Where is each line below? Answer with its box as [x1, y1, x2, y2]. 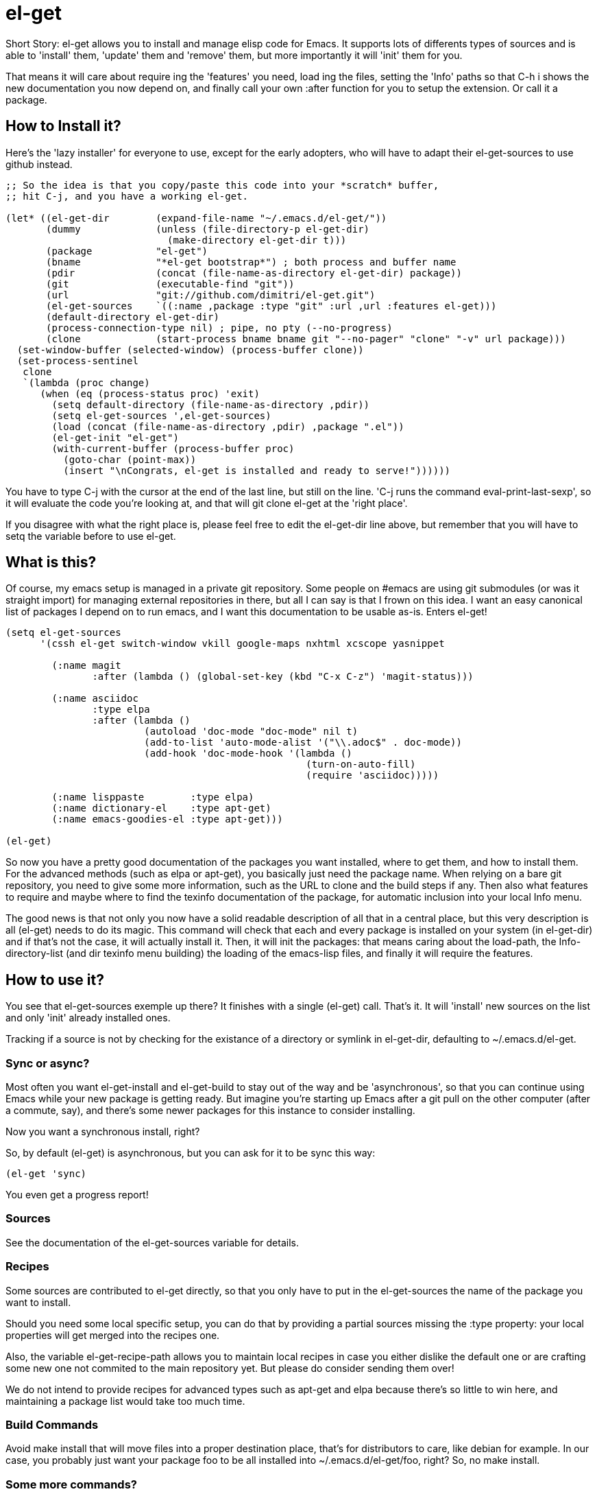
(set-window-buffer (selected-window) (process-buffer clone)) [16, 344, 364, 355]
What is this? [5, 554, 97, 571]
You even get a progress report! [5, 1189, 149, 1201]
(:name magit [51, 660, 121, 672]
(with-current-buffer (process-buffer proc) [51, 442, 295, 454]
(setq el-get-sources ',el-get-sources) [51, 410, 271, 421]
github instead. [5, 158, 73, 170]
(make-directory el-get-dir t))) [167, 234, 347, 246]
